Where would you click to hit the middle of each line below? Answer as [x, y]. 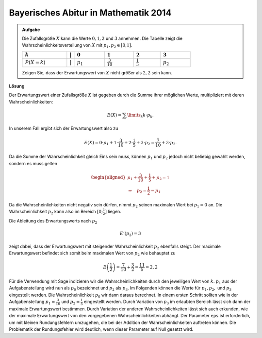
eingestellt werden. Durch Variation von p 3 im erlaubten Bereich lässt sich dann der [167, 302]
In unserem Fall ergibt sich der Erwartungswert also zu [64, 128]
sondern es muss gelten [33, 163]
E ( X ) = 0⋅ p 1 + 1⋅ [101, 143]
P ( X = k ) [35, 62]
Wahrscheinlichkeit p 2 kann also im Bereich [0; [56, 212]
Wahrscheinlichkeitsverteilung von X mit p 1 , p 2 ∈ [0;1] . [77, 46]
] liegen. [113, 212]
